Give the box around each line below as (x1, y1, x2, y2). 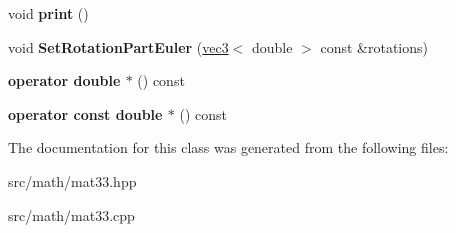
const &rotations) (320, 36, 429, 57)
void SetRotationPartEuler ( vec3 (8, 36, 229, 57)
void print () (8, 3, 89, 23)
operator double (8, 70, 121, 91)
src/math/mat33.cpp (8, 204, 135, 225)
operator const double (8, 103, 163, 124)
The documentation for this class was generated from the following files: (8, 137, 449, 158)
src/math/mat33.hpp (8, 170, 137, 191)
